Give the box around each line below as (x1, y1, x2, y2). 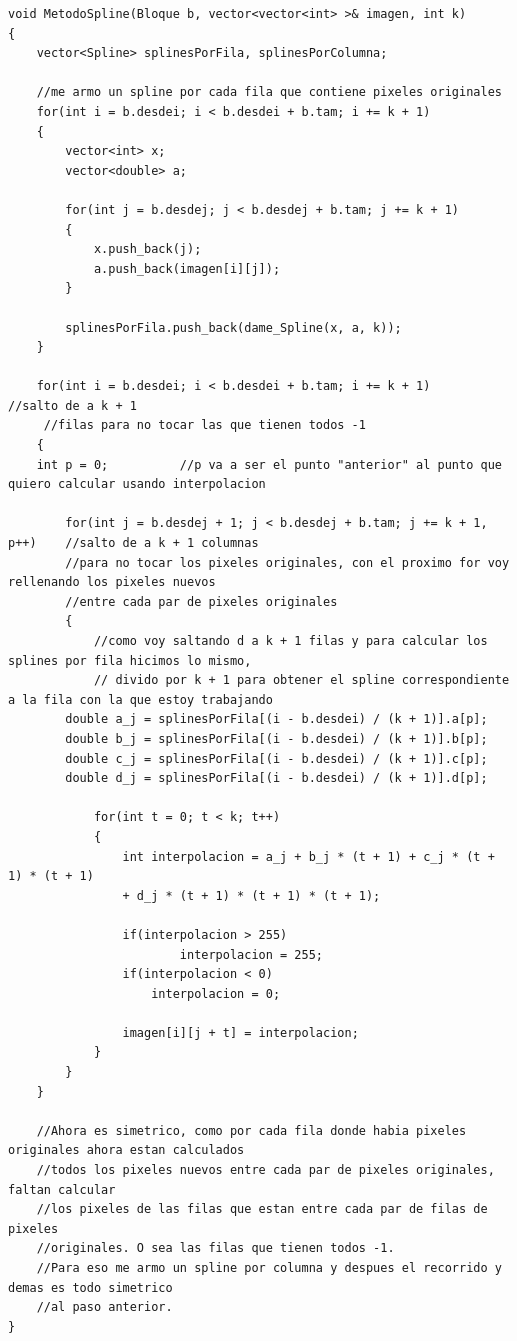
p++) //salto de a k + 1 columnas (8, 536, 259, 551)
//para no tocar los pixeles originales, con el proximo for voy (65, 555, 510, 570)
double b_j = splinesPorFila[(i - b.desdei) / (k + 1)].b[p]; (65, 731, 488, 746)
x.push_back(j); (93, 242, 202, 257)
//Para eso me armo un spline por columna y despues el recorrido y (36, 1261, 502, 1275)
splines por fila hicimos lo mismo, (8, 653, 252, 668)
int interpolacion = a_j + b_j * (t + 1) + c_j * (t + (122, 849, 495, 864)
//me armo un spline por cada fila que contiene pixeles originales (36, 85, 502, 100)
